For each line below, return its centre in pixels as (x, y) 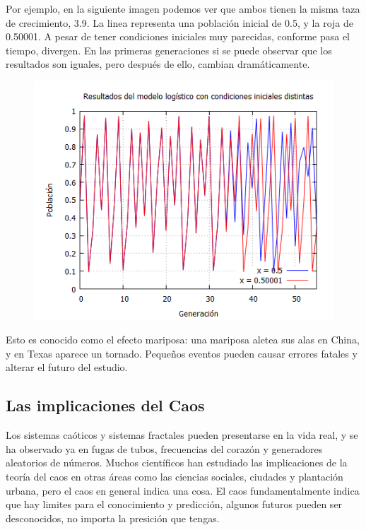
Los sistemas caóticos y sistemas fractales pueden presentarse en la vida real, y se (182, 435)
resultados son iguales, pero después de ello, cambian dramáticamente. (158, 64)
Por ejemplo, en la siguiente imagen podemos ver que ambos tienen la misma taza (183, 8)
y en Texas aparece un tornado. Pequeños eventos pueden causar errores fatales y (182, 353)
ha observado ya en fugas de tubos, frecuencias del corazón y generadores (164, 448)
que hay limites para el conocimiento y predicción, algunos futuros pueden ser (174, 504)
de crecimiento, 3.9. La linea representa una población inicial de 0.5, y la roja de (179, 22)
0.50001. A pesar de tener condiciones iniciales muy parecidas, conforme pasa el (178, 36)
